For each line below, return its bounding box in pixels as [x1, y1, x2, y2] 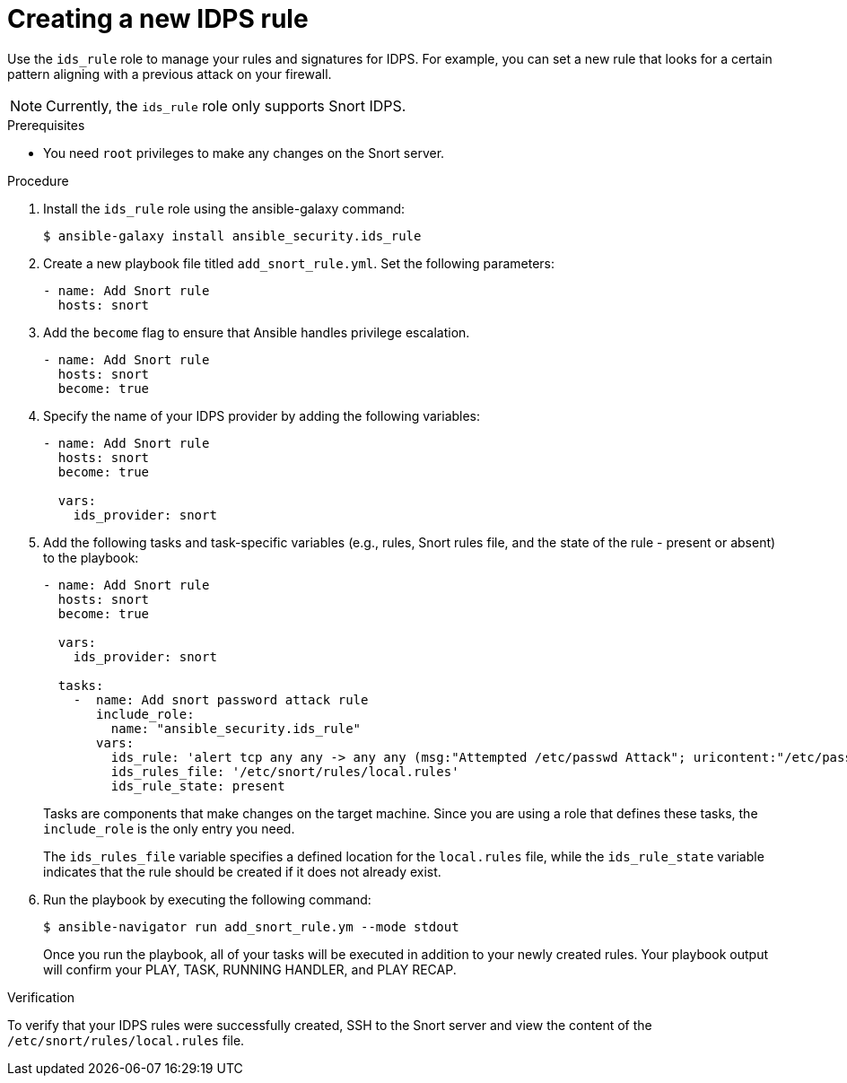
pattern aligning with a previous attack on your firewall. [7, 66, 332, 82]
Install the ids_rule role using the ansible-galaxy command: [43, 200, 406, 216]
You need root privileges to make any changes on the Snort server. [43, 144, 445, 161]
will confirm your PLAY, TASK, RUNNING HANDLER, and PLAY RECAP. [43, 961, 457, 977]
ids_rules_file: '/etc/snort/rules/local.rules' [110, 764, 459, 779]
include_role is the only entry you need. [43, 820, 295, 836]
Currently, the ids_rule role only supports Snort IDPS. [46, 96, 406, 115]
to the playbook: [43, 549, 139, 565]
